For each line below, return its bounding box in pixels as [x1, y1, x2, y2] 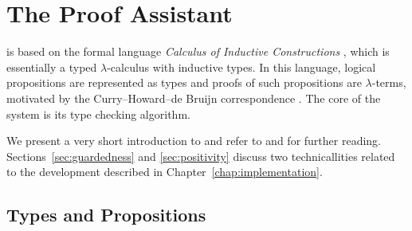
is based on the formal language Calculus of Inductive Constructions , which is [6, 43, 390, 60]
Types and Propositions [6, 202, 206, 227]
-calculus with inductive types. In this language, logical [107, 58, 376, 75]
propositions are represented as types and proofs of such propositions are [6, 74, 362, 91]
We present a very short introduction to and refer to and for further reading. [6, 132, 382, 149]
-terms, [371, 74, 406, 91]
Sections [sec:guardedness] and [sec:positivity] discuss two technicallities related [6, 147, 395, 164]
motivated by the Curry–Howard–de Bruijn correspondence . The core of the [6, 89, 381, 106]
